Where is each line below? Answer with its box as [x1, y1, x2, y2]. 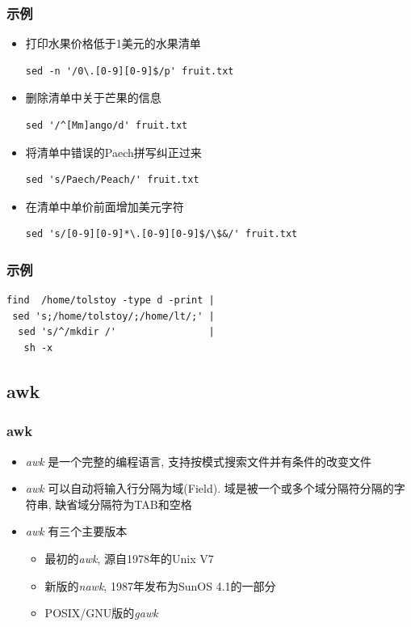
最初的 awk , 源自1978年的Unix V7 [44, 549, 214, 566]
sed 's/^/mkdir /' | [18, 326, 215, 338]
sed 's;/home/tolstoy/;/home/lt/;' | [12, 310, 215, 322]
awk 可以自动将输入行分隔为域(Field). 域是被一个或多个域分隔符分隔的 [25, 480, 394, 497]
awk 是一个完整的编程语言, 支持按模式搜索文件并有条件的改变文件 [25, 452, 371, 469]
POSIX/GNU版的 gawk [44, 604, 158, 621]
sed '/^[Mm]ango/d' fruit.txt [25, 120, 188, 131]
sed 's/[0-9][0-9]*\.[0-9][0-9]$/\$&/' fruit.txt [25, 228, 298, 240]
